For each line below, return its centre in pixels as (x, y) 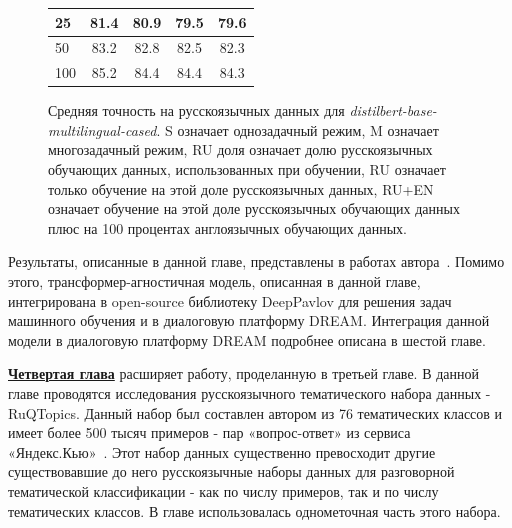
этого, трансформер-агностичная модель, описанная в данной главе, (214, 281)
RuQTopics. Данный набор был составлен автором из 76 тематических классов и (255, 412)
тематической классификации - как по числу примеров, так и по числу (223, 490)
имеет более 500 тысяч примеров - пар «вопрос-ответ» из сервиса (209, 432)
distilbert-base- (393, 110)
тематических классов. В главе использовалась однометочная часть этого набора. (254, 510)
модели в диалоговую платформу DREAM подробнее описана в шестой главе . (247, 339)
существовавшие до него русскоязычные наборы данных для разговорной (231, 471)
